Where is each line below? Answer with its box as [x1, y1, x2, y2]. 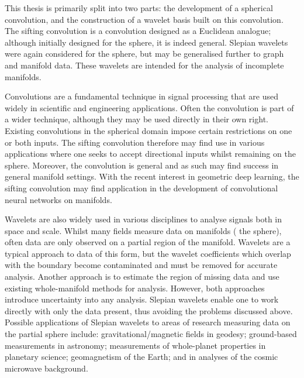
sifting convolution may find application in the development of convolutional [5, 181, 278, 194]
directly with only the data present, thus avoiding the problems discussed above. [5, 304, 293, 317]
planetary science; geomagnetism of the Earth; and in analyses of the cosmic [5, 350, 278, 363]
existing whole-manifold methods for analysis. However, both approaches [5, 281, 265, 294]
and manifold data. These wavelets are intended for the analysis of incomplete [5, 59, 284, 71]
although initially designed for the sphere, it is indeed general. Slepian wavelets [5, 36, 288, 48]
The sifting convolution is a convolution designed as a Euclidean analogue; [5, 25, 271, 37]
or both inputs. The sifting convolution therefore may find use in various [5, 136, 265, 148]
